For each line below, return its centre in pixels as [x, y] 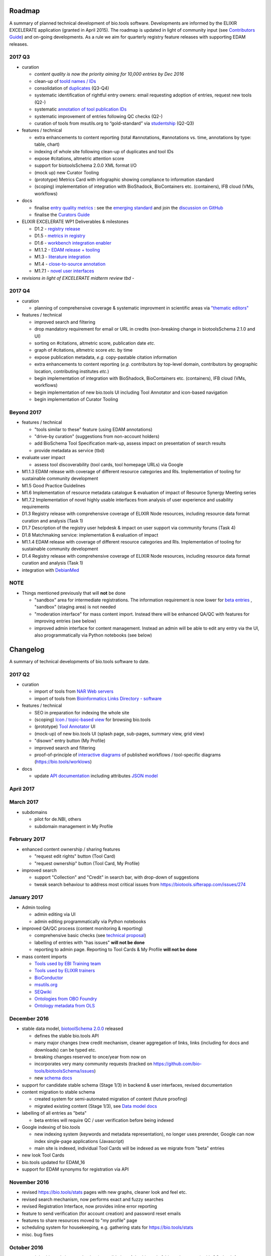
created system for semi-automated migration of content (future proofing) [111, 1099]
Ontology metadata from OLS [65, 1006]
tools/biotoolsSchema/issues [64, 1071]
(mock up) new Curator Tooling [66, 172]
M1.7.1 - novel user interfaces [64, 271]
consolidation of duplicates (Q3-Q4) [72, 88]
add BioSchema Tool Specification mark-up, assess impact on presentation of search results [130, 443]
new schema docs [53, 1078]
